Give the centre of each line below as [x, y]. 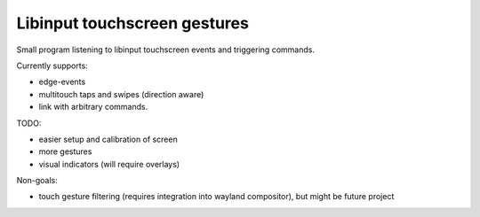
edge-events [62, 82]
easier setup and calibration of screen [108, 139]
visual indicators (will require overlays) [109, 164]
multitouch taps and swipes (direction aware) [121, 94]
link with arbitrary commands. [93, 107]
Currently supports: [52, 66]
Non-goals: [37, 181]
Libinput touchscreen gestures [132, 23]
